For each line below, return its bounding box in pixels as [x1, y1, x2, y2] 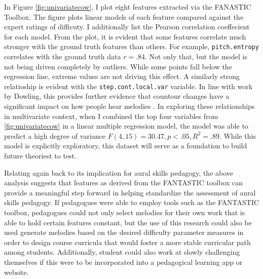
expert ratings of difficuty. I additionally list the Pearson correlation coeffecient [4, 21, 250, 32]
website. [4, 266, 29, 277]
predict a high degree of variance [4, 130, 106, 141]
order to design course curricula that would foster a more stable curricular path [4, 236, 251, 247]
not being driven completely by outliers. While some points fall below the [4, 61, 232, 71]
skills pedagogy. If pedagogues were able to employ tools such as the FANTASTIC [4, 197, 259, 208]
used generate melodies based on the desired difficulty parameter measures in [4, 227, 244, 237]
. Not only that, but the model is [145, 51, 247, 62]
